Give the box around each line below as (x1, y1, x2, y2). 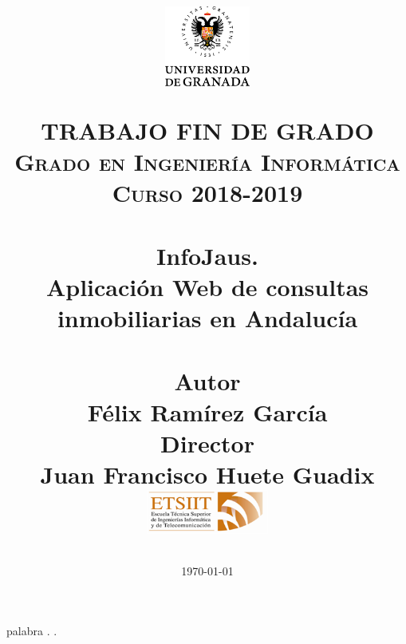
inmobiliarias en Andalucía (57, 302, 358, 334)
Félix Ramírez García (87, 395, 328, 428)
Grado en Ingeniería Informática (14, 145, 400, 178)
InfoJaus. (156, 239, 258, 271)
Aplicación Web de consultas (45, 270, 369, 302)
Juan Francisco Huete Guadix (40, 458, 375, 491)
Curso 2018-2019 (112, 176, 303, 209)
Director (160, 426, 254, 459)
